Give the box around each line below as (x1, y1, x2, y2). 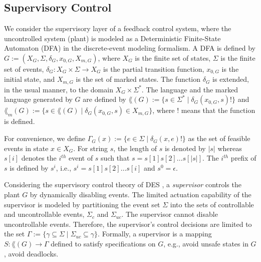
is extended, (212, 74, 249, 84)
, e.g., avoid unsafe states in (163, 238, 248, 249)
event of (68, 153, 93, 163)
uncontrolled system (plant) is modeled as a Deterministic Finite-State (4, 33, 221, 43)
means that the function (181, 105, 255, 115)
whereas (217, 143, 242, 153)
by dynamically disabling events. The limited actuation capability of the (30, 189, 251, 200)
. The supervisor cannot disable (121, 209, 218, 219)
